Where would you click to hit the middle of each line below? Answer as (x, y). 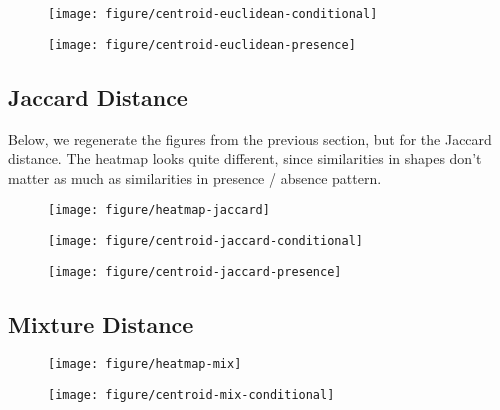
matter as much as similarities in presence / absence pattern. (195, 177)
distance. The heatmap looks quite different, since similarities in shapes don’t (245, 158)
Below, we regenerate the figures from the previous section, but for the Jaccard (250, 138)
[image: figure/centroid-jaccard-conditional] (205, 240)
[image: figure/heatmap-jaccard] (159, 210)
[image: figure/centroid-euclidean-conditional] (213, 14)
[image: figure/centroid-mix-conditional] (191, 395)
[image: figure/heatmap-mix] (145, 364)
